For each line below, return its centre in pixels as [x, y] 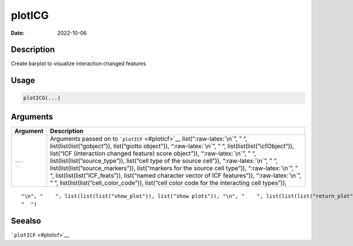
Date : [18, 33]
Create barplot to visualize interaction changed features [79, 64]
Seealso [26, 221]
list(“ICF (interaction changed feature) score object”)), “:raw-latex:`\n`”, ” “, [153, 153]
